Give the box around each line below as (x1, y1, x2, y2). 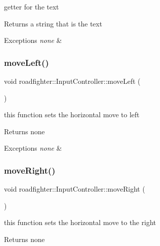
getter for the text (4, 1, 59, 11)
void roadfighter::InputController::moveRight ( (4, 184, 145, 194)
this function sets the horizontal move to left (4, 109, 140, 120)
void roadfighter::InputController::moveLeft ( (4, 76, 141, 86)
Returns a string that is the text (4, 18, 102, 28)
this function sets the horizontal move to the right (4, 217, 156, 228)
